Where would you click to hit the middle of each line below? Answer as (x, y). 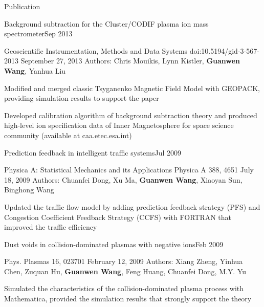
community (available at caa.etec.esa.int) (68, 135)
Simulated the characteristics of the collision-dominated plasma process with (124, 288)
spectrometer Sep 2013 (38, 34)
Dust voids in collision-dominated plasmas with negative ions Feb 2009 (114, 244)
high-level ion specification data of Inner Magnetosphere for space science (119, 125)
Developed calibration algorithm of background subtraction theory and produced (131, 115)
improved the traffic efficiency (51, 227)
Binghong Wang (29, 190)
